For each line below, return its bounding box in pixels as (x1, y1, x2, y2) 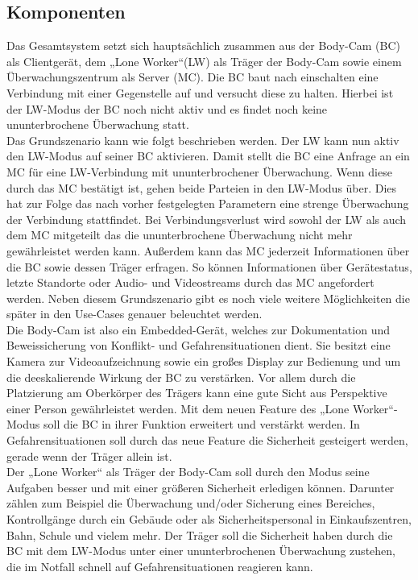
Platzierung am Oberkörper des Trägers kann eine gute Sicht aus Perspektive (6, 384, 387, 401)
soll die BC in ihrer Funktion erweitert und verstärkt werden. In (43, 416, 360, 433)
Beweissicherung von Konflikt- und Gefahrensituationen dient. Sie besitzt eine (6, 337, 391, 354)
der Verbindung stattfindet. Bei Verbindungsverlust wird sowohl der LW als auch (6, 210, 407, 227)
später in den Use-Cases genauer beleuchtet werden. (6, 305, 263, 322)
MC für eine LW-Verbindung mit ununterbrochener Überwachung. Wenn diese (6, 163, 392, 180)
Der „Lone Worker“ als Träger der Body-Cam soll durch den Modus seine (6, 463, 370, 480)
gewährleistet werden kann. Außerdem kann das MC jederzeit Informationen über (6, 242, 410, 259)
